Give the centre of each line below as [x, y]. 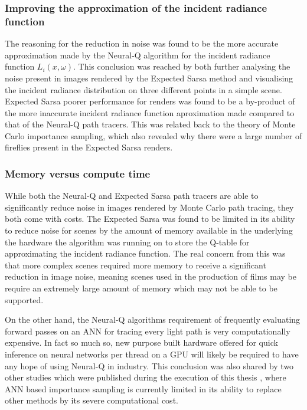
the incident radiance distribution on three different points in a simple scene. [143, 89]
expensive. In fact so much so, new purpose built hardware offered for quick [141, 342]
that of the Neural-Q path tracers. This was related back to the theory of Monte [150, 124]
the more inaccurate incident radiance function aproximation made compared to [150, 112]
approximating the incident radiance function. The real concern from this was [145, 253]
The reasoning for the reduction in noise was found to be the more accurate [142, 43]
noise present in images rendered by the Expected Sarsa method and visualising [149, 78]
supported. [24, 299]
